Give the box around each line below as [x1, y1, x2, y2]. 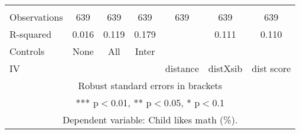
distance [165, 61, 199, 75]
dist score [252, 61, 291, 75]
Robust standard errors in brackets [78, 79, 223, 92]
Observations [9, 10, 63, 24]
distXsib [208, 61, 243, 75]
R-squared [9, 27, 52, 41]
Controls [9, 44, 45, 58]
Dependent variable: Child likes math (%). [62, 113, 238, 126]
